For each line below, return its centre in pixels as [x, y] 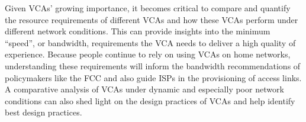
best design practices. [44, 112]
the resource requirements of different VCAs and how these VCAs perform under [152, 19]
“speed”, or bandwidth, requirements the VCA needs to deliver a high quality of [150, 42]
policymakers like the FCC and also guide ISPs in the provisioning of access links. [153, 77]
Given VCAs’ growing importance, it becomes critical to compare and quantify [148, 8]
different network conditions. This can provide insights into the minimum [138, 31]
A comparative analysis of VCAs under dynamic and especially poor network [144, 89]
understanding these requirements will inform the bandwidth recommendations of [153, 65]
